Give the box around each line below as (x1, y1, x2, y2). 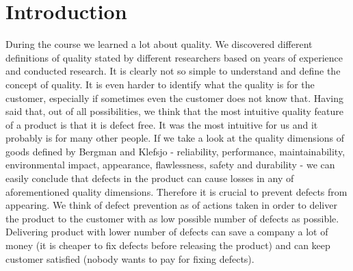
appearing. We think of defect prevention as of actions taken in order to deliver (5, 198, 337, 212)
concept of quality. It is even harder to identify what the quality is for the (5, 77, 315, 91)
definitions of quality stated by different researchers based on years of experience (5, 50, 343, 64)
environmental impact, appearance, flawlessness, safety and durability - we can (5, 157, 335, 172)
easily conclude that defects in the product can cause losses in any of (5, 171, 294, 185)
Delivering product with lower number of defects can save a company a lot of (5, 224, 328, 239)
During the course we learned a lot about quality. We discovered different (5, 37, 313, 51)
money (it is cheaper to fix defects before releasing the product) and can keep (5, 238, 330, 253)
